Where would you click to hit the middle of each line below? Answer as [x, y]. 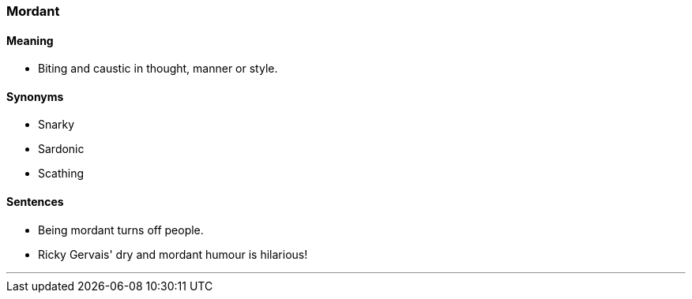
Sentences [35, 202]
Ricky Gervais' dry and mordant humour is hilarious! [173, 254]
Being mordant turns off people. [121, 230]
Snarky [56, 125]
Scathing [61, 174]
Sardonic [61, 149]
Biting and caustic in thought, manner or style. [158, 69]
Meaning [30, 40]
